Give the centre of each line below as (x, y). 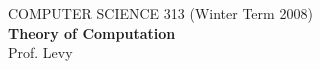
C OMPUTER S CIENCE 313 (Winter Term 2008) (160, 13)
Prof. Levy (40, 52)
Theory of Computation (92, 32)
